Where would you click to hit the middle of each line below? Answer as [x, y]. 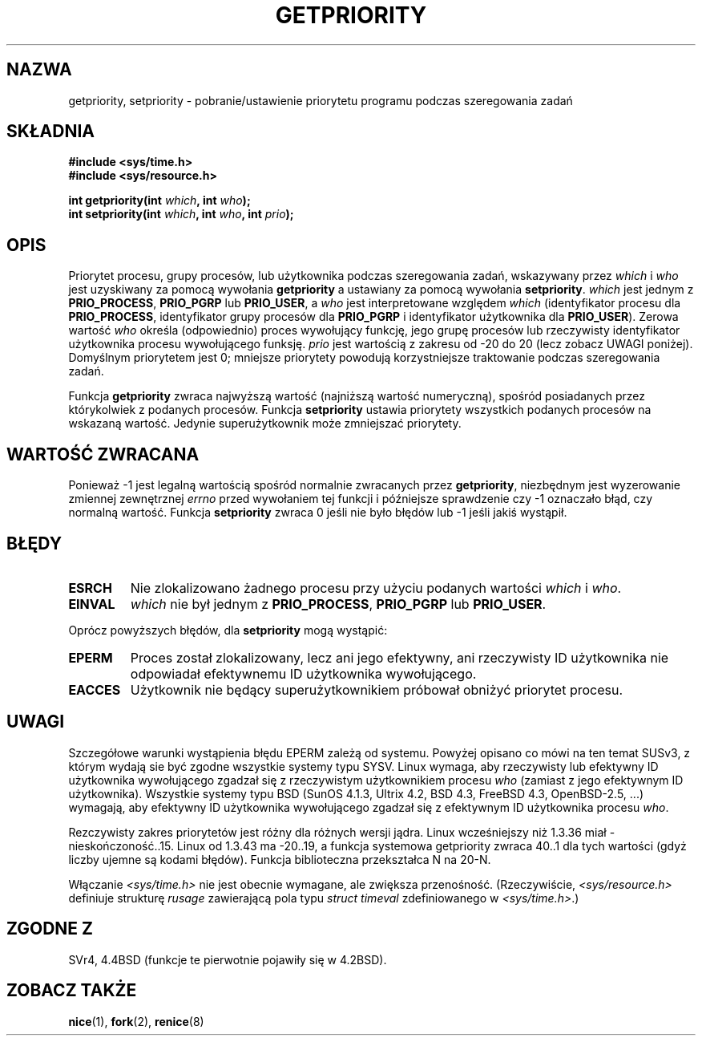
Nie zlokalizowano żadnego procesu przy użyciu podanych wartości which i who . [376, 588]
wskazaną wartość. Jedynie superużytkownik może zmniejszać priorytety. [265, 424]
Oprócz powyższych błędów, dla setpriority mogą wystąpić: [228, 630]
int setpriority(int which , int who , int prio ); [181, 214]
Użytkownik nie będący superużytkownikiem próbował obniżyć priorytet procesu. [377, 689]
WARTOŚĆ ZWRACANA [103, 454]
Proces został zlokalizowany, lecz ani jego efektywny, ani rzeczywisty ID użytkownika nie [399, 657]
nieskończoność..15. [121, 845]
